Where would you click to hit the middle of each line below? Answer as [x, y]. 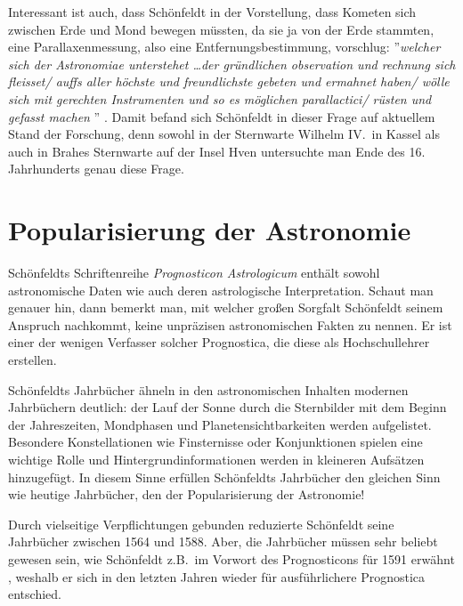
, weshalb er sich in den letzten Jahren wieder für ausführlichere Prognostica [217, 576]
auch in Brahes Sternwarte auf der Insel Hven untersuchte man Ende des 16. [217, 151]
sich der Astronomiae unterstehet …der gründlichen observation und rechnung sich [232, 64]
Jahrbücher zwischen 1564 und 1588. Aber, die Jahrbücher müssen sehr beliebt [223, 541]
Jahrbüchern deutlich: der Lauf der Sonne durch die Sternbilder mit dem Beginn [227, 407]
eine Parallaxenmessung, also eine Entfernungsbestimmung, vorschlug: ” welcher [224, 47]
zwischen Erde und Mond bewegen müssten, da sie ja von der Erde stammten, [221, 29]
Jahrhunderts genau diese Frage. [96, 169]
